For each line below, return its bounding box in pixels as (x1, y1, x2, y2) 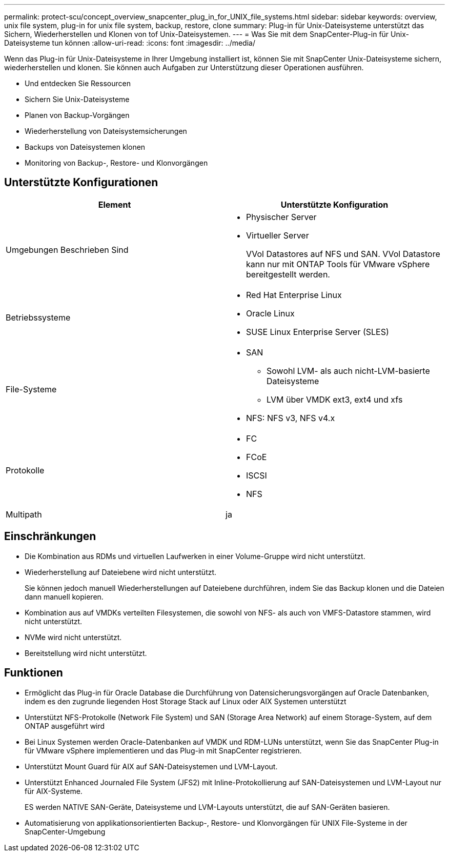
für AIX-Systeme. (25, 786, 83, 795)
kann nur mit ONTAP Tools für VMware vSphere (246, 258, 430, 269)
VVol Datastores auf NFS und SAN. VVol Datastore (246, 248, 440, 259)
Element (98, 199, 131, 210)
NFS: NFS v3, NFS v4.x (246, 412, 335, 423)
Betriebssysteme (6, 312, 71, 323)
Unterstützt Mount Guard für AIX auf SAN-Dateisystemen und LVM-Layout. (25, 762, 278, 771)
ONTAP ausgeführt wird (25, 721, 105, 730)
